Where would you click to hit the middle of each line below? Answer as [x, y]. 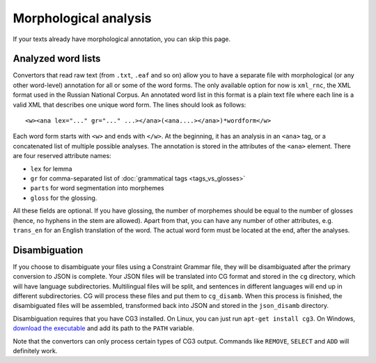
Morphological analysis [83, 18]
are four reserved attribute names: [62, 156]
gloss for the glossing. [64, 198]
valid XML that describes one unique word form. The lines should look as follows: [130, 105]
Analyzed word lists [57, 59]
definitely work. [35, 350]
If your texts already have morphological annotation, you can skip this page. [122, 39]
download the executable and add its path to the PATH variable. [103, 328]
